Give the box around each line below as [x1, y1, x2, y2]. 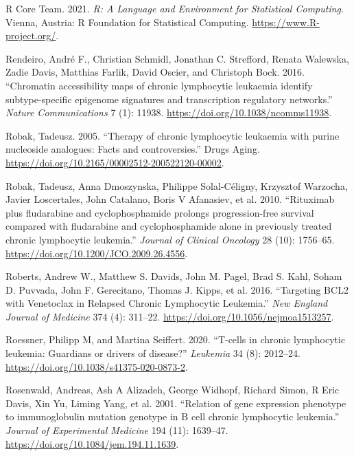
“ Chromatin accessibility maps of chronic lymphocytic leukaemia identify [5, 78, 313, 92]
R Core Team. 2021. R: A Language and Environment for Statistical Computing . [5, 1, 344, 15]
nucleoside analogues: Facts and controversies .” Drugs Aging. [5, 142, 260, 156]
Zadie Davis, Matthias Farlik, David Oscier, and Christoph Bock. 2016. [5, 65, 305, 79]
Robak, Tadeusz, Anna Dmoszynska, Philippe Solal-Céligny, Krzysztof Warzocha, [5, 178, 348, 193]
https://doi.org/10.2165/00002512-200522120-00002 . [5, 155, 224, 169]
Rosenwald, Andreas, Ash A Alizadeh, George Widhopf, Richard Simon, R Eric [5, 382, 340, 397]
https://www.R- [252, 14, 320, 29]
